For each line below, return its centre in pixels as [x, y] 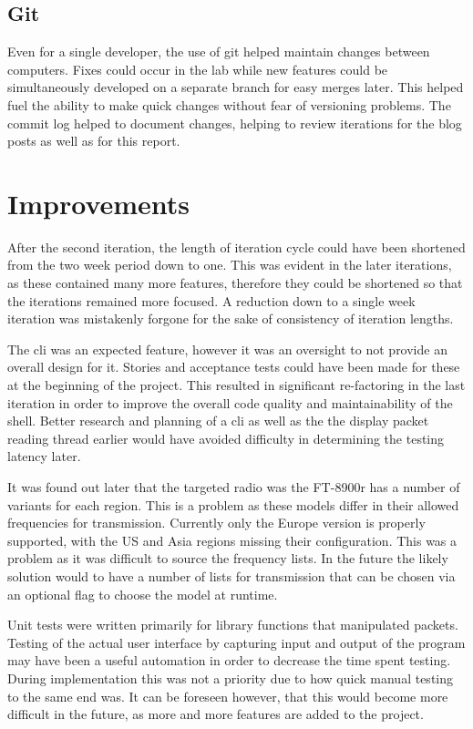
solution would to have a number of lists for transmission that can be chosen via [231, 575]
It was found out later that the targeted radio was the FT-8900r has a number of [234, 487]
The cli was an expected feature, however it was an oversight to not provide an [227, 349]
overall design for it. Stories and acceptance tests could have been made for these [234, 367]
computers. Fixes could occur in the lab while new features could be [198, 69]
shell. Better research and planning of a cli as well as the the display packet [218, 421]
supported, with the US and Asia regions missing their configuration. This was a [232, 540]
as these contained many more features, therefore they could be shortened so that [235, 283]
